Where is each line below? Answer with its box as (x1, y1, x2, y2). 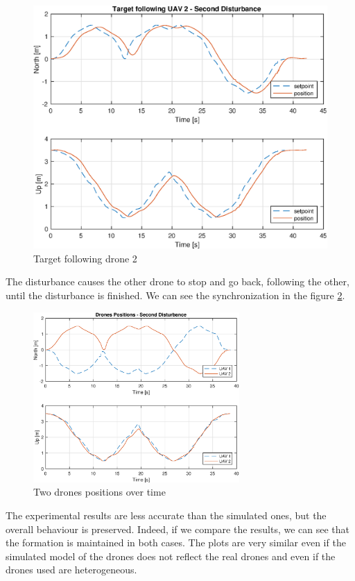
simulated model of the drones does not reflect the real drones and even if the (6, 548, 336, 563)
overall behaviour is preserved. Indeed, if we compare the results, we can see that (6, 521, 350, 536)
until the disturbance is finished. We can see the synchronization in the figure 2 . (6, 288, 345, 303)
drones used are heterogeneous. (6, 562, 137, 577)
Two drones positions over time (33, 485, 166, 499)
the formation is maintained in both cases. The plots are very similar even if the (6, 535, 346, 550)
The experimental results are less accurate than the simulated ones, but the (6, 508, 327, 523)
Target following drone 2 (33, 251, 137, 265)
